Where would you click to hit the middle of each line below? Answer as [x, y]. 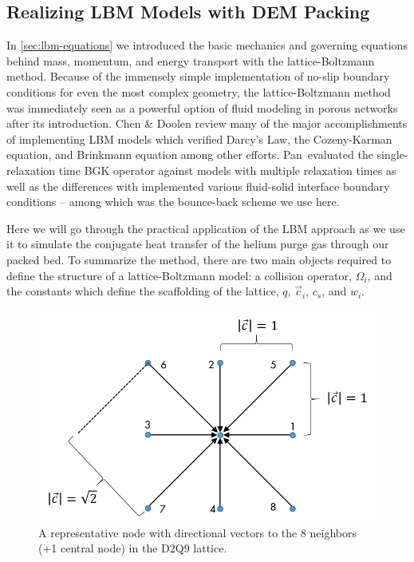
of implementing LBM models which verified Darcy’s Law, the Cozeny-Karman [199, 139]
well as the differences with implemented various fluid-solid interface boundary [198, 186]
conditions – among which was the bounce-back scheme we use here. [173, 202]
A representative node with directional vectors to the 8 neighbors [198, 532]
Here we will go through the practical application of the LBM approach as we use [206, 228]
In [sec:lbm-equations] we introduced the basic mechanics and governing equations [207, 45]
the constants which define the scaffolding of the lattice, [143, 291]
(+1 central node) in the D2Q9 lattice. [133, 548]
